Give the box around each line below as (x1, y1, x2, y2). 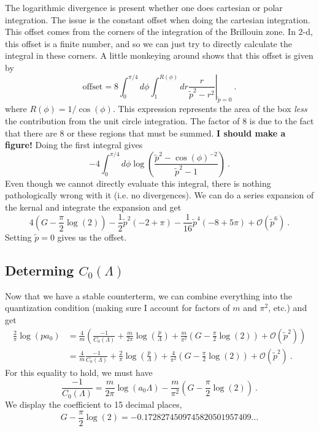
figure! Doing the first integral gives (5, 138, 143, 151)
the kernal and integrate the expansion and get (5, 200, 182, 213)
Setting (5, 230, 32, 243)
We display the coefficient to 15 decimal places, (5, 398, 182, 411)
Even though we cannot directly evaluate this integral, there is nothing (5, 176, 271, 189)
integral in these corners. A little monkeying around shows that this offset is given (5, 49, 313, 62)
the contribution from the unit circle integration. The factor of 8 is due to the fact (5, 114, 314, 127)
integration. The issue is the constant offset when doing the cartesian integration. (5, 13, 310, 26)
